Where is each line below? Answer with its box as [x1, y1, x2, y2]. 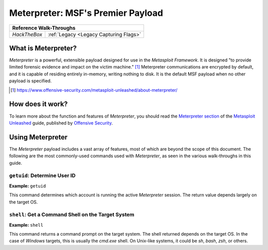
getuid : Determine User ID [9, 172, 76, 179]
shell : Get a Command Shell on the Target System [9, 211, 134, 218]
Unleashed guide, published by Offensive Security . [9, 120, 113, 126]
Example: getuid [9, 183, 46, 188]
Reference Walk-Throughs [12, 24, 75, 31]
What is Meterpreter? [9, 44, 77, 52]
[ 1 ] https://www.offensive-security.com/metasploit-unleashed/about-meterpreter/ [10, 87, 178, 93]
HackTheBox [12, 31, 42, 38]
